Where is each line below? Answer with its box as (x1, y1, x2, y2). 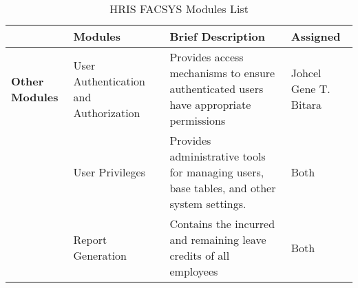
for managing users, (169, 164, 264, 180)
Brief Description (169, 28, 265, 44)
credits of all (169, 247, 230, 263)
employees (169, 263, 218, 279)
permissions (169, 112, 226, 128)
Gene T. (291, 81, 330, 96)
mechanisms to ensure (169, 65, 275, 81)
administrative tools (169, 148, 266, 164)
